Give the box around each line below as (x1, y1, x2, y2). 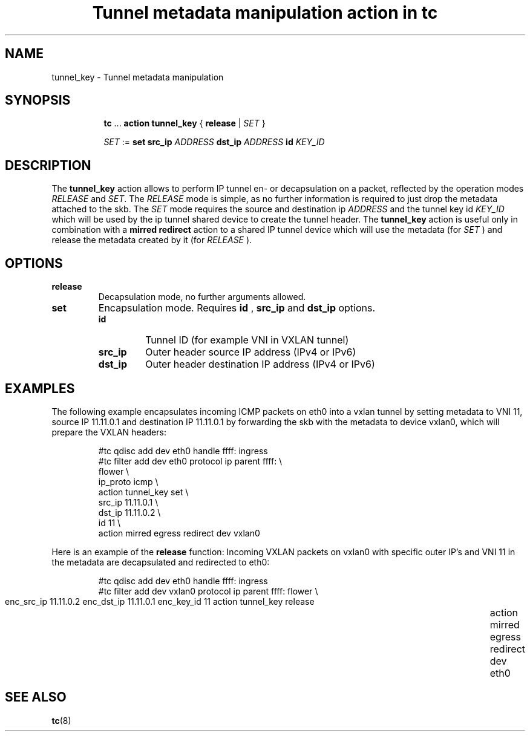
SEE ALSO (5, 689, 67, 705)
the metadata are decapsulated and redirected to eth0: (51, 556, 270, 567)
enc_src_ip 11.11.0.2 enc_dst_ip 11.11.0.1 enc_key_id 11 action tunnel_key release (5, 596, 315, 607)
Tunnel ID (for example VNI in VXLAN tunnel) (145, 334, 349, 347)
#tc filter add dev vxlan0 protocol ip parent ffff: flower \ (98, 585, 318, 596)
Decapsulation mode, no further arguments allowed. (98, 291, 306, 302)
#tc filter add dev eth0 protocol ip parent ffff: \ (98, 455, 283, 466)
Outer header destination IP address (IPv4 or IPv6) (145, 358, 375, 371)
